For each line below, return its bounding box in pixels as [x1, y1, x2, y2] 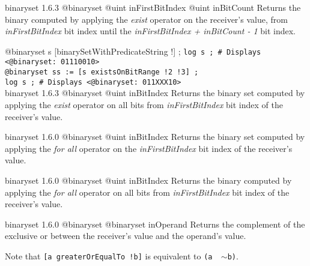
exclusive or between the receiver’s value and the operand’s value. [5, 229, 246, 242]
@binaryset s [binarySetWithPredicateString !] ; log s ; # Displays [5, 44, 261, 57]
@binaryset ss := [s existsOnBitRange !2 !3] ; [5, 68, 199, 77]
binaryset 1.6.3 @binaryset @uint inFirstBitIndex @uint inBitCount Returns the [5, 1, 301, 13]
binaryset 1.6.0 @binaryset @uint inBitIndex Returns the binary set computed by [5, 130, 305, 143]
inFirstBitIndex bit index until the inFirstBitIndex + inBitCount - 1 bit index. [5, 25, 296, 37]
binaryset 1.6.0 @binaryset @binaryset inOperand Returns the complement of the [5, 217, 305, 230]
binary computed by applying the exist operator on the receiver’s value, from [5, 13, 288, 25]
